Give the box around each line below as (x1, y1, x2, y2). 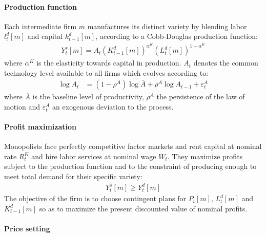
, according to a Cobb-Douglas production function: (95, 31, 258, 41)
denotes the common (193, 57, 258, 68)
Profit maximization (4, 121, 77, 132)
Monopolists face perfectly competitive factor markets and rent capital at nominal (4, 141, 262, 152)
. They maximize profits (167, 150, 243, 161)
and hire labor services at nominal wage (31, 150, 156, 161)
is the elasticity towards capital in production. (36, 57, 181, 68)
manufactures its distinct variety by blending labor (87, 20, 247, 31)
